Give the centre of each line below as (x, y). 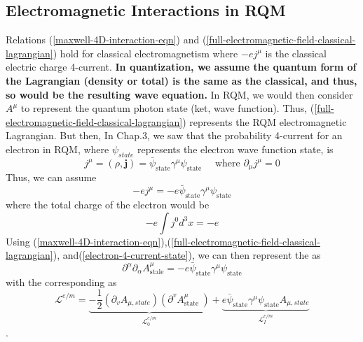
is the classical (296, 53)
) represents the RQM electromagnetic (265, 121)
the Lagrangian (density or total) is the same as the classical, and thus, (181, 80)
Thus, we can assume (51, 177)
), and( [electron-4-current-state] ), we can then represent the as (187, 255)
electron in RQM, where (57, 149)
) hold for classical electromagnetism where (145, 53)
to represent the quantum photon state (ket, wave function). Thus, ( (167, 108)
